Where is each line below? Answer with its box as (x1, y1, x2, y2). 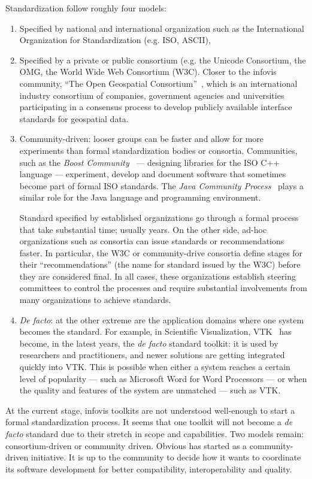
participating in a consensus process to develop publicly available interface (19, 101, 292, 113)
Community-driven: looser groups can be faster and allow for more (19, 132, 264, 145)
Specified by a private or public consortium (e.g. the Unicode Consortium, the (19, 53, 306, 66)
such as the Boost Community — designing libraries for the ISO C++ (19, 156, 280, 168)
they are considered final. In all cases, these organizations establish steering (19, 269, 296, 282)
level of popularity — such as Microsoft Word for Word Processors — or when (19, 372, 307, 384)
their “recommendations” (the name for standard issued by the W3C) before (19, 258, 301, 271)
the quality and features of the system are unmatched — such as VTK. (19, 384, 281, 396)
